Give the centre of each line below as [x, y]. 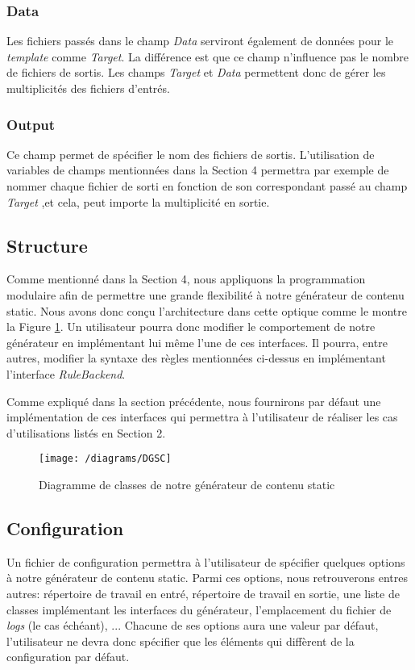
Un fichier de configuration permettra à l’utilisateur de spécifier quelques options [206, 561]
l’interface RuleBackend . [66, 373]
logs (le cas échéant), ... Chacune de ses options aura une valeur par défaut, [193, 625]
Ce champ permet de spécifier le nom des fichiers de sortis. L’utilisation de [191, 154]
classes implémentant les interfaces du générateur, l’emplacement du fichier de [199, 609]
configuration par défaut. [68, 657]
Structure [47, 245]
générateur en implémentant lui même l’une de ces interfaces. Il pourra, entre [197, 342]
